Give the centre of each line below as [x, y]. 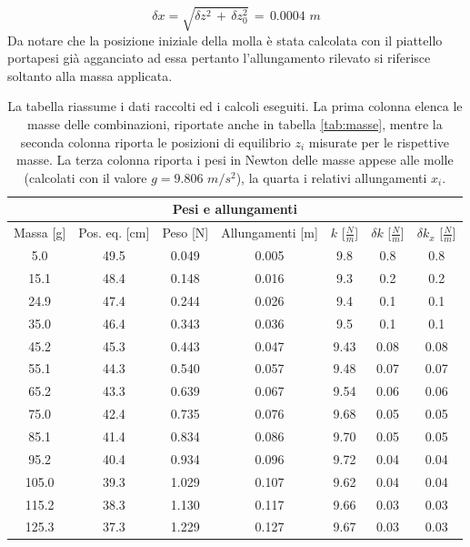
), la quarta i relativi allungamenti [331, 177]
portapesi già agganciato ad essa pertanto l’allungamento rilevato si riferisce [219, 58]
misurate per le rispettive [379, 142]
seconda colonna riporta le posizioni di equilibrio [155, 142]
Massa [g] [40, 233]
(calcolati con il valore [85, 177]
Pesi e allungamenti [235, 209]
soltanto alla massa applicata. [90, 75]
